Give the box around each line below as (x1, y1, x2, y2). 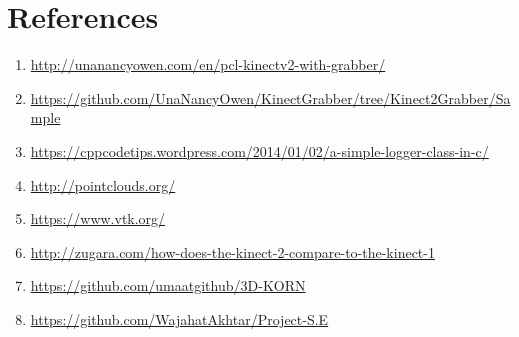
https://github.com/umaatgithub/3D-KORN (30, 275, 306, 296)
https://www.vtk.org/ (30, 208, 166, 229)
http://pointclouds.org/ (30, 174, 176, 195)
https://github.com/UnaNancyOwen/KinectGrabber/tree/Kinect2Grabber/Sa (30, 87, 511, 108)
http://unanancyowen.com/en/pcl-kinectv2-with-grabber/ (30, 54, 386, 75)
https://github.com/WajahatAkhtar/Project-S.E (30, 308, 329, 329)
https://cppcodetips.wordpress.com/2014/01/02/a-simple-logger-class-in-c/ (30, 140, 489, 161)
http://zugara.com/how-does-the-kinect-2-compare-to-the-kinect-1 (30, 241, 435, 262)
